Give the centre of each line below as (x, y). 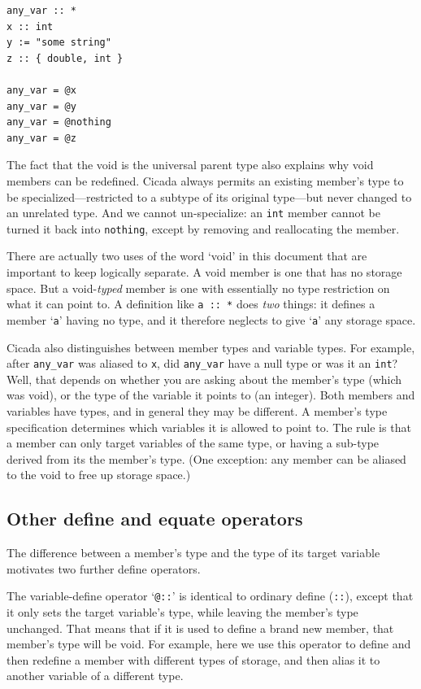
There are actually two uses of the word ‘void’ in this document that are (187, 256)
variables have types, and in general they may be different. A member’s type (197, 410)
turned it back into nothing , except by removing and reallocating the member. (203, 228)
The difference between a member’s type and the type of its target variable (193, 553)
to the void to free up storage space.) (99, 475)
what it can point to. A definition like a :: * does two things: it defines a (191, 304)
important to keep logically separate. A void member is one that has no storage (204, 272)
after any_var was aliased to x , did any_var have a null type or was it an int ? (202, 363)
